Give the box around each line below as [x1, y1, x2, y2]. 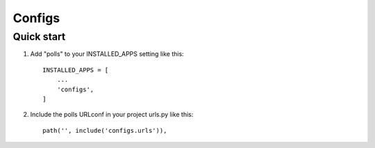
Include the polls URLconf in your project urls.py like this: [30, 111, 194, 119]
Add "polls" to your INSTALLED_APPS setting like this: [30, 50, 184, 58]
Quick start [12, 30, 66, 43]
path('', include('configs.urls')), [42, 127, 167, 134]
